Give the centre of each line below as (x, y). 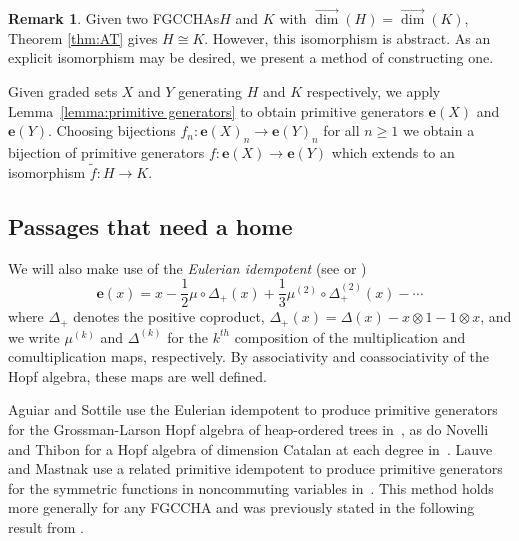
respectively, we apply (373, 91)
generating (210, 91)
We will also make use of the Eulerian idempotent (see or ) (187, 267)
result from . (46, 527)
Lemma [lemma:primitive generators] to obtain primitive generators (216, 110)
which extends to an (393, 151)
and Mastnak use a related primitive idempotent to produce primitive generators (255, 468)
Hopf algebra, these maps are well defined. (137, 375)
